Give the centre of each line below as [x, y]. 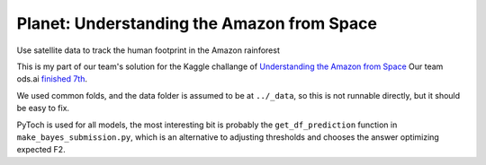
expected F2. [41, 150]
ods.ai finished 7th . [52, 79]
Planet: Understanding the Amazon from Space [197, 23]
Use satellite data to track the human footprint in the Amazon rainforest [148, 50]
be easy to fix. [43, 109]
